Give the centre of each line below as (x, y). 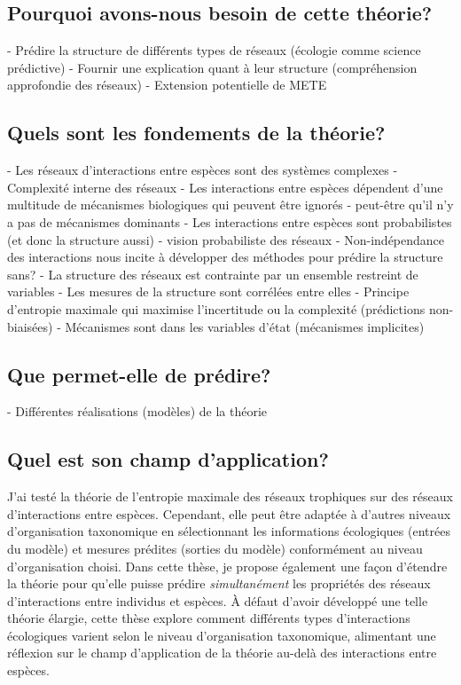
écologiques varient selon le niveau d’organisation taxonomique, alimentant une (222, 635)
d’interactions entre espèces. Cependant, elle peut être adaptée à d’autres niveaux (229, 513)
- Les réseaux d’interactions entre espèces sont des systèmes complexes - (203, 170)
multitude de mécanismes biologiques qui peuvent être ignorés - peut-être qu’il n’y (230, 205)
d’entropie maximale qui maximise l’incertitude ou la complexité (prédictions (216, 308)
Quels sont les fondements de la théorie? (196, 133)
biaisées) (30, 326)
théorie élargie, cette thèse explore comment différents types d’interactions (209, 618)
